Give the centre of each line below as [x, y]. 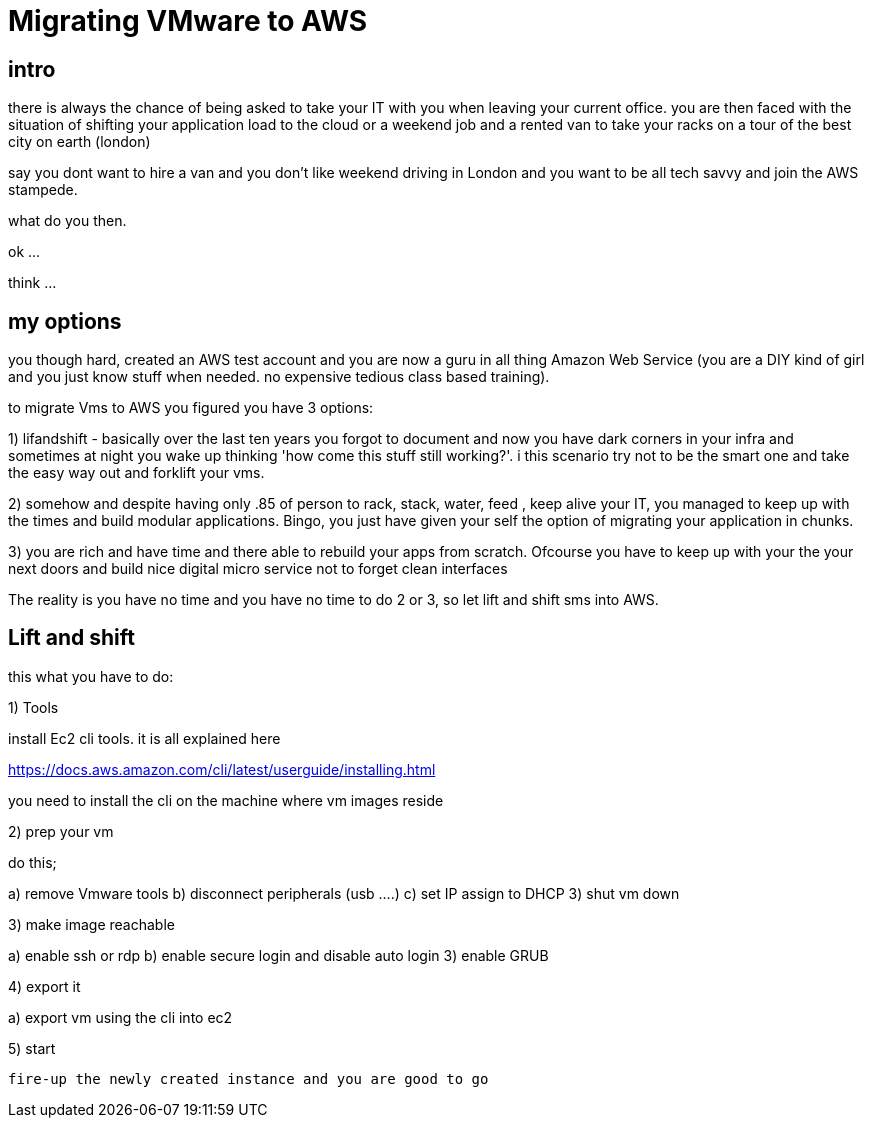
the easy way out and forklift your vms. [136, 473]
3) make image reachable [91, 924]
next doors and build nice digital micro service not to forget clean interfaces [258, 569]
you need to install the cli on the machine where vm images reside [226, 800]
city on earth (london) [79, 142]
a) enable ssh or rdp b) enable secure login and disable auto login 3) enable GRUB [278, 955]
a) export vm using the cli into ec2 [120, 1017]
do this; [32, 862]
